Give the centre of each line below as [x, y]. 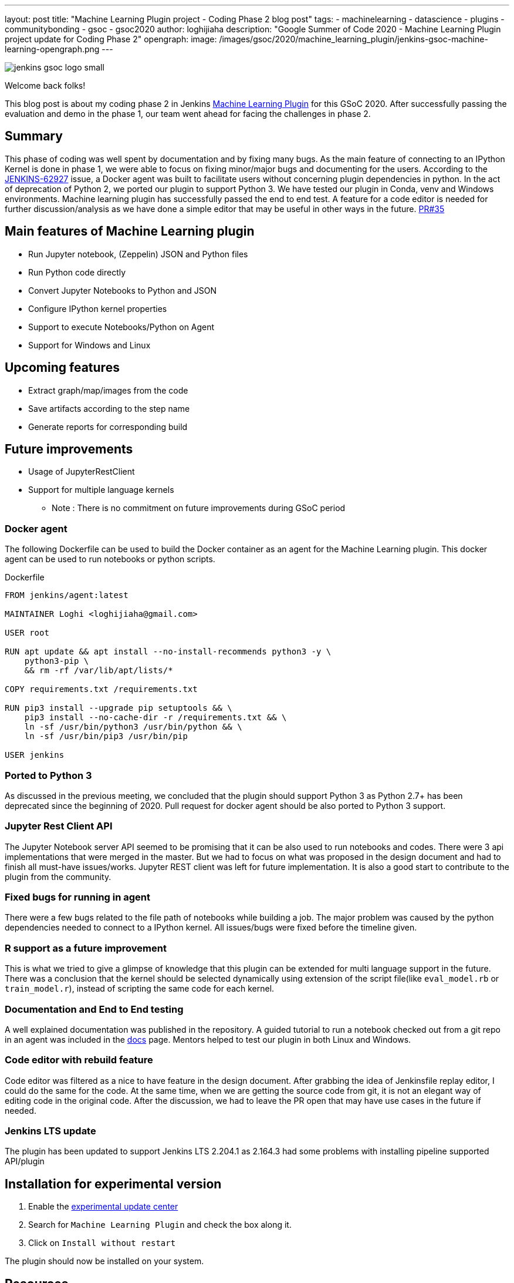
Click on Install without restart [102, 1243]
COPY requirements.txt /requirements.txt [101, 689]
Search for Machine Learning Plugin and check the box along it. [160, 1225]
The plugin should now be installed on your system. [104, 1261]
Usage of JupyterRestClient [82, 472]
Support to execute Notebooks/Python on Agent [121, 327]
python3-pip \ [57, 661]
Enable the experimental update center [103, 1207]
